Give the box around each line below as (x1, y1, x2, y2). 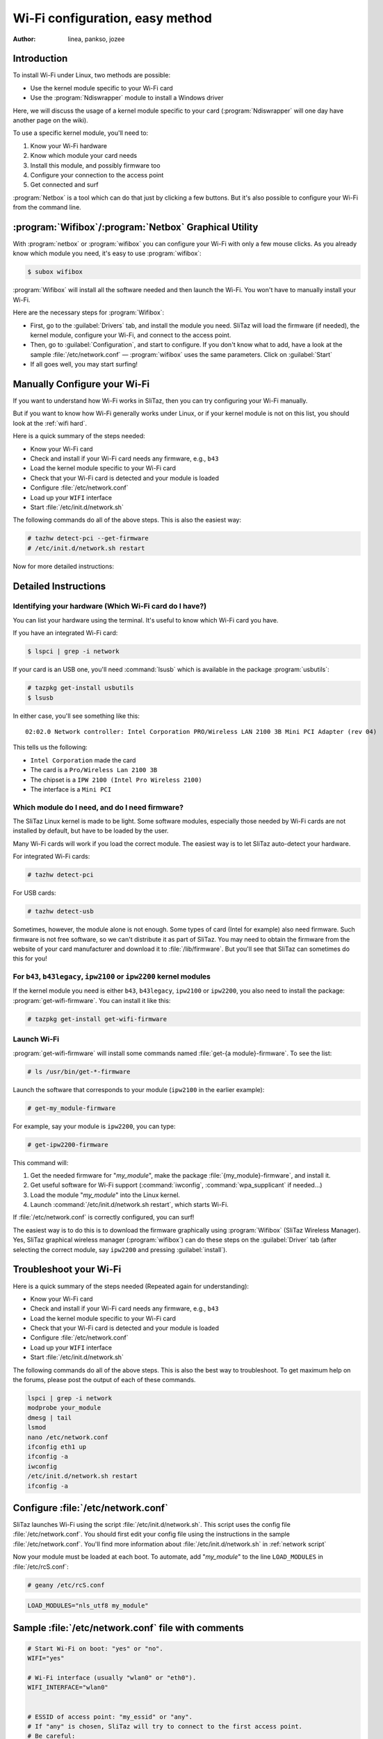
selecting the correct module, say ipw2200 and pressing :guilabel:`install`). (13, 1245, 227, 1253)
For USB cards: (13, 889, 56, 897)
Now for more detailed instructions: (13, 562, 115, 570)
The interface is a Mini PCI (30, 785, 112, 793)
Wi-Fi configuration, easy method (13, 10, 212, 26)
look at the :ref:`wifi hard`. (13, 419, 87, 427)
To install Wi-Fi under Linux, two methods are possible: (13, 71, 170, 79)
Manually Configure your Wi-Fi (13, 378, 149, 390)
